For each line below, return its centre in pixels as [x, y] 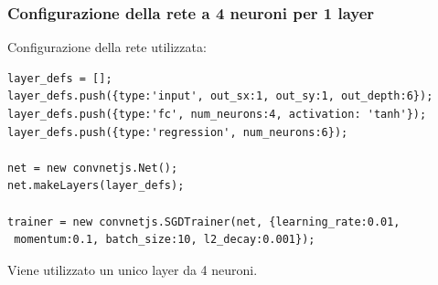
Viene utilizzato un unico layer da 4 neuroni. [133, 269]
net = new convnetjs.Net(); [93, 168]
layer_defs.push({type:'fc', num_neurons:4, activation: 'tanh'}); [217, 114]
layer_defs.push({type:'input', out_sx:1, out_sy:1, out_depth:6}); [220, 96]
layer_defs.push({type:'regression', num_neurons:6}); [178, 132]
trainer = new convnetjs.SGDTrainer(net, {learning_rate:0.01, [204, 222]
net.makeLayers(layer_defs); [96, 186]
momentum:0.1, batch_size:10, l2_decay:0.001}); [165, 240]
